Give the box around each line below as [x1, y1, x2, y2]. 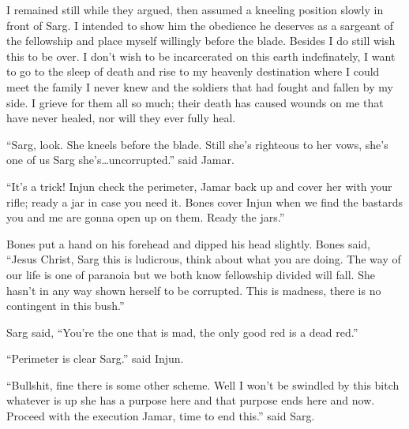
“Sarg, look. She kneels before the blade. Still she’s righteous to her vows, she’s [6, 136, 388, 152]
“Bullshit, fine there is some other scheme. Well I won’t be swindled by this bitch [6, 376, 400, 393]
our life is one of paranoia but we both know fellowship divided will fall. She [6, 266, 375, 282]
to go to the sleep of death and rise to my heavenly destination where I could [6, 63, 380, 80]
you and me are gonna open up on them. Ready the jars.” [6, 209, 285, 226]
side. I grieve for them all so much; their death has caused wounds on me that [6, 94, 384, 110]
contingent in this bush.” [6, 297, 125, 314]
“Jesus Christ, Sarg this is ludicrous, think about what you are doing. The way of [6, 251, 401, 267]
